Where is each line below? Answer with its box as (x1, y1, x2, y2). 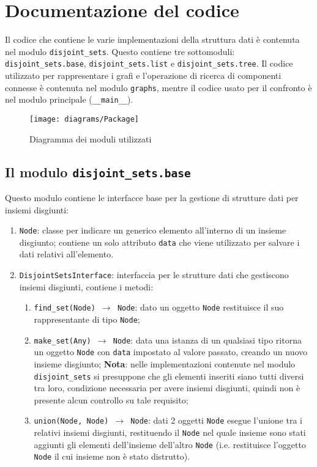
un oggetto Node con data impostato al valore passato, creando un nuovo (34, 345, 308, 358)
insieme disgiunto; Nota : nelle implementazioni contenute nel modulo (34, 357, 296, 370)
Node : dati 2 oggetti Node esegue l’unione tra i (130, 414, 302, 427)
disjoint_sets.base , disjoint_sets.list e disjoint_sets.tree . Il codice (5, 57, 293, 70)
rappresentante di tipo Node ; (34, 312, 140, 325)
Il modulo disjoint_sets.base (5, 162, 191, 181)
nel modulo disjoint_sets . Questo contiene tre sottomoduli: (5, 45, 235, 57)
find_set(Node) (34, 304, 95, 313)
